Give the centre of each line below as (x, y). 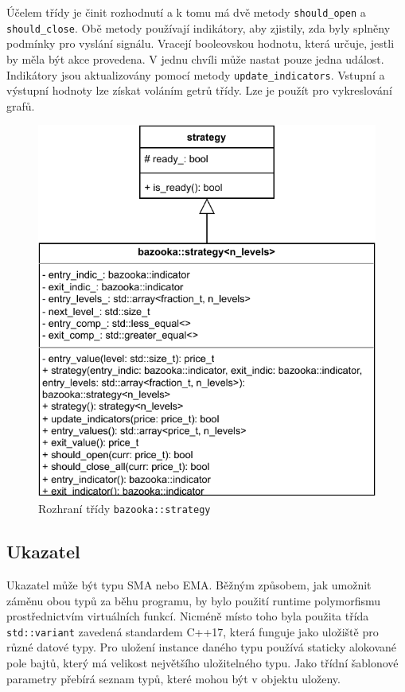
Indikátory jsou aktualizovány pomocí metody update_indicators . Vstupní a (196, 74)
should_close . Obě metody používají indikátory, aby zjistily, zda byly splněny (199, 27)
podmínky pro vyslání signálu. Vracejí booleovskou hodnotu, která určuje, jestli (201, 43)
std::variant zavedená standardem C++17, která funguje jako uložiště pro (193, 631)
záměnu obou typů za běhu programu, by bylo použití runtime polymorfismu (194, 600)
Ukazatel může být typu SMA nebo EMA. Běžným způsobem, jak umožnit (189, 585)
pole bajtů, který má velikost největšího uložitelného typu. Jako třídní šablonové (202, 663)
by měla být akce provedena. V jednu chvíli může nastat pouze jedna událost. (195, 58)
